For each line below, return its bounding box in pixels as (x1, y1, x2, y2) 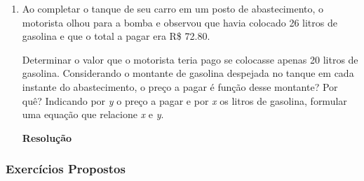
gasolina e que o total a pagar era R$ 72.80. (22, 29, 210, 43)
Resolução (22, 130, 72, 145)
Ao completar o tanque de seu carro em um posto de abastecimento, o (22, 1, 324, 15)
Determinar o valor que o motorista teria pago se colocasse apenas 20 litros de (22, 52, 358, 66)
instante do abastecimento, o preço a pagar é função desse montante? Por (22, 79, 338, 94)
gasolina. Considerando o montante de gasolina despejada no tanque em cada (22, 66, 354, 80)
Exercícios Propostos (6, 160, 126, 178)
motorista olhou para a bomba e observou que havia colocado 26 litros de (22, 15, 337, 29)
